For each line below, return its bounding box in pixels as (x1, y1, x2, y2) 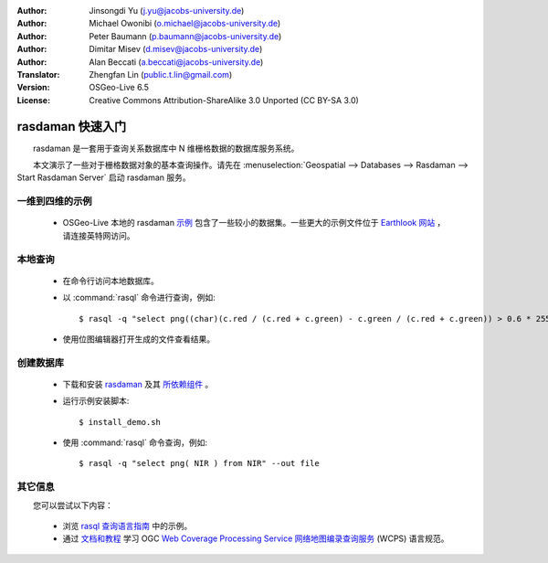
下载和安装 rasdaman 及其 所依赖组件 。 (62, 378, 214, 389)
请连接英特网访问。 (62, 229, 135, 241)
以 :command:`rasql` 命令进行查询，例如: (62, 292, 216, 303)
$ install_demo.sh (79, 417, 162, 427)
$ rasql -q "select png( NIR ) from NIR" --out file (79, 458, 320, 469)
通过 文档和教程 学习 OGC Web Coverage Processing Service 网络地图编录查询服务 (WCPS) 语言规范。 (62, 533, 449, 544)
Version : (16, 82, 50, 93)
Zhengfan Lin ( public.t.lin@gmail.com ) (89, 69, 233, 80)
